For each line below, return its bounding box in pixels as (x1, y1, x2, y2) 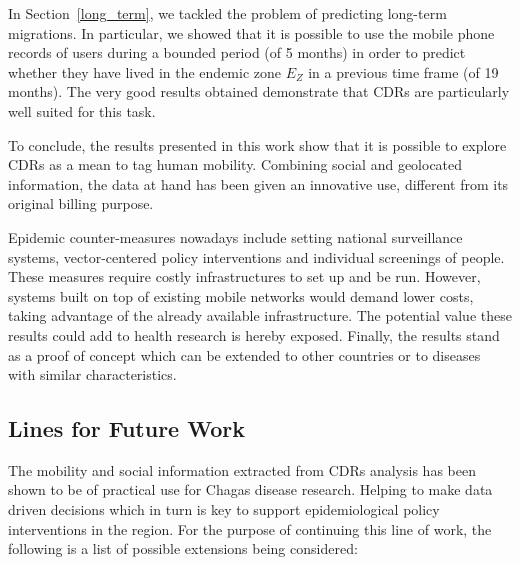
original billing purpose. (8, 193, 154, 214)
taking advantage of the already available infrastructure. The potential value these (8, 305, 512, 326)
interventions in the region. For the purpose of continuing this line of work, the (8, 518, 492, 539)
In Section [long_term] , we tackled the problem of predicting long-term (8, 3, 447, 23)
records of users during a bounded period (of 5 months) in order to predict (8, 42, 466, 63)
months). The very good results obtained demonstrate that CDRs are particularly (8, 81, 510, 102)
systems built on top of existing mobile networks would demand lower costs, (8, 285, 474, 306)
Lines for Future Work (8, 413, 245, 444)
